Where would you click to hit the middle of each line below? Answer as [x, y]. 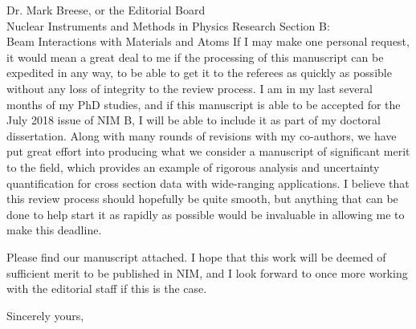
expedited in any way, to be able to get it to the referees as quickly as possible [199, 73]
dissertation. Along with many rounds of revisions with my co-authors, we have [202, 135]
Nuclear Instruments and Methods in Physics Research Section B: [168, 25]
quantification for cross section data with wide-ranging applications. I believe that [208, 183]
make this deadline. [54, 230]
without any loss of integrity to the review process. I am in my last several [190, 88]
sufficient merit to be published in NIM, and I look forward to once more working [207, 272]
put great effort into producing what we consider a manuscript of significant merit [208, 151]
